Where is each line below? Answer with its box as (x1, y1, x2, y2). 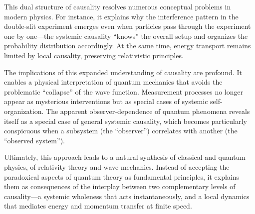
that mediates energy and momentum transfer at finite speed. (4, 201, 192, 211)
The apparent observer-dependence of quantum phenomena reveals (46, 106, 250, 116)
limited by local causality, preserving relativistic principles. (4, 50, 184, 60)
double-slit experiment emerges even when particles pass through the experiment (4, 21, 251, 31)
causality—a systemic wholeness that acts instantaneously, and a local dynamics (4, 191, 250, 201)
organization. (4, 106, 44, 116)
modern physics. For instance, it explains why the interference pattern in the (4, 11, 239, 21)
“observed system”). (4, 135, 65, 145)
